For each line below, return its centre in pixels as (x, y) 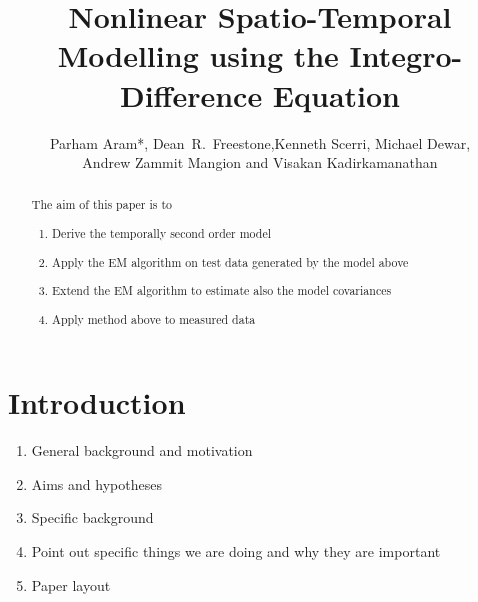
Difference (191, 94)
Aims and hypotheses (96, 483)
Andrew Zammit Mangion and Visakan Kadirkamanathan (260, 162)
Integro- (406, 55)
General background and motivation (142, 450)
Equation (336, 94)
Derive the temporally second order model (162, 233)
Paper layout (71, 584)
